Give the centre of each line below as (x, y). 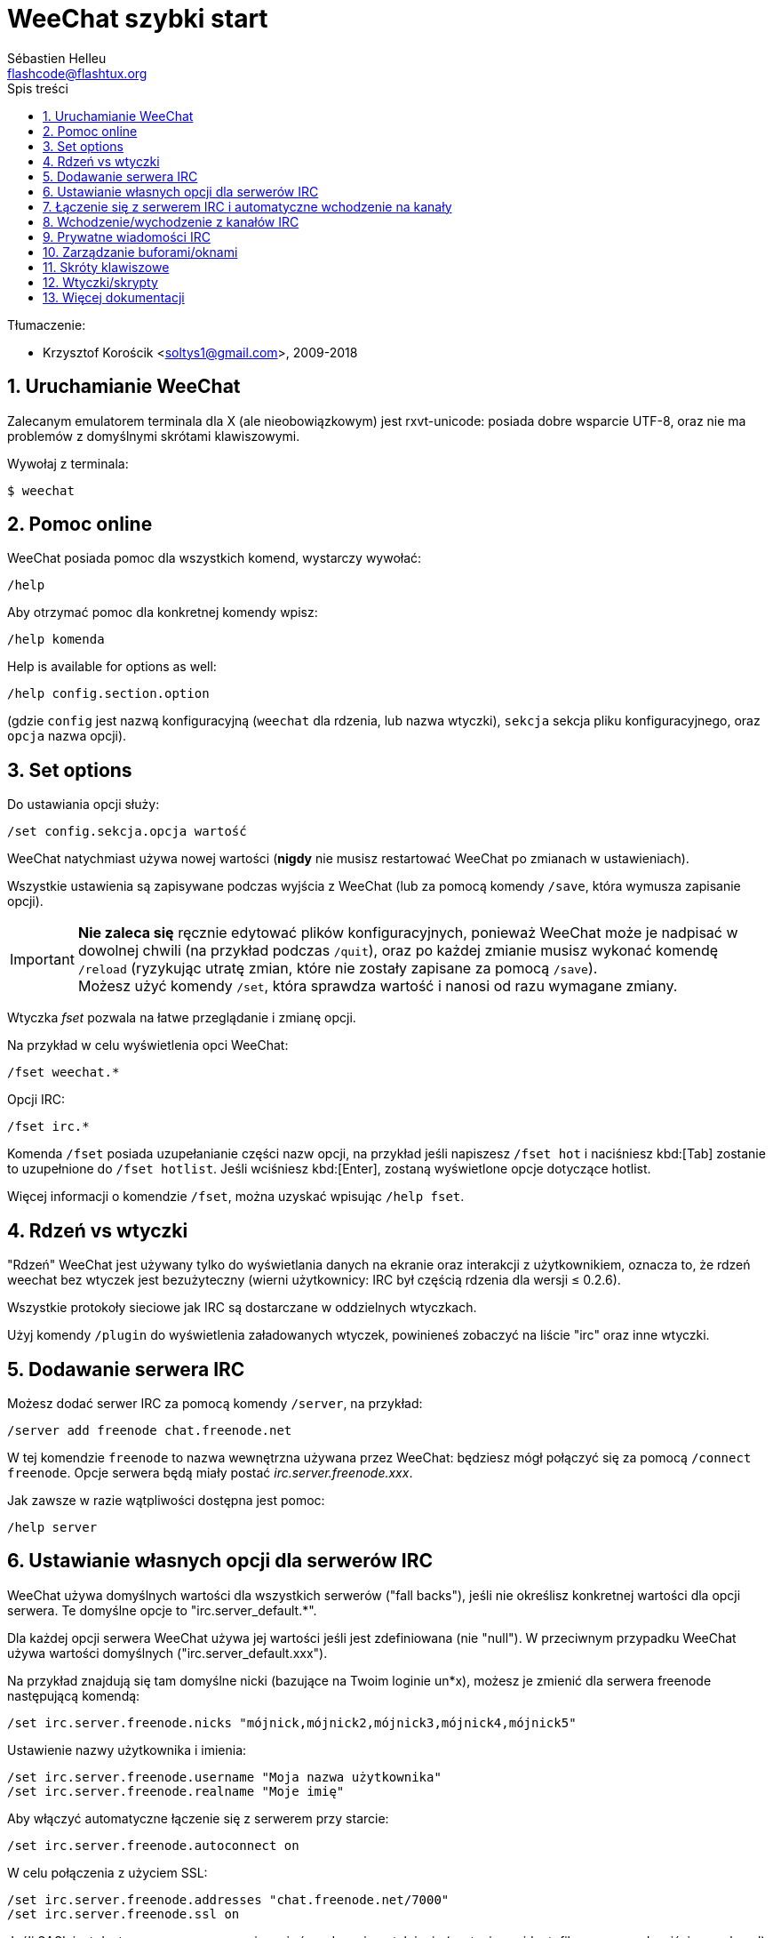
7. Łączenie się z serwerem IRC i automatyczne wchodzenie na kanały (247, 206)
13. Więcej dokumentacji (114, 297)
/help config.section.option (108, 694)
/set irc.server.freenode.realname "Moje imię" (176, 1791)
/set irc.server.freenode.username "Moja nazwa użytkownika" (224, 1777)
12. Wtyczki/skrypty (100, 282)
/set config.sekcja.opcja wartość (127, 832)
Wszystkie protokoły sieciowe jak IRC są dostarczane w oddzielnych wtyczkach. (242, 1308)
